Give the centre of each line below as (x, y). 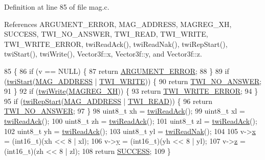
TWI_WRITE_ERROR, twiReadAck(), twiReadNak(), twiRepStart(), (116, 44)
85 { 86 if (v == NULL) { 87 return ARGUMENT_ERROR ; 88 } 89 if (117, 71)
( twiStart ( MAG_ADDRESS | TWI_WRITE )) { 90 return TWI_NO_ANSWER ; (133, 81)
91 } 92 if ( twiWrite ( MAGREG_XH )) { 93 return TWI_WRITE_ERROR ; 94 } (131, 91)
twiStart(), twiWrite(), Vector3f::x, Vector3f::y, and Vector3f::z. (103, 54)
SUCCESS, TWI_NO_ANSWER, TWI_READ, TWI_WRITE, (106, 34)
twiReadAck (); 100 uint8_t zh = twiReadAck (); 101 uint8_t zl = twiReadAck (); (131, 121)
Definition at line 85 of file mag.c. (57, 7)
